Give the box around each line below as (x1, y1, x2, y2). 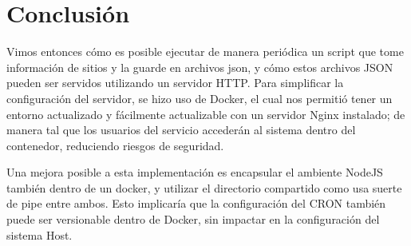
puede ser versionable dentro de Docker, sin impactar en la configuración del (6, 211, 380, 228)
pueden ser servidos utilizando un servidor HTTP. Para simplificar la (6, 74, 344, 91)
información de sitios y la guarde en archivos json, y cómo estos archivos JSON (6, 58, 393, 75)
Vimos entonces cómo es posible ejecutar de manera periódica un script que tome (6, 43, 404, 60)
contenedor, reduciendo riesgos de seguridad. (6, 137, 224, 153)
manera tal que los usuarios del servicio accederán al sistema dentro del (6, 121, 356, 138)
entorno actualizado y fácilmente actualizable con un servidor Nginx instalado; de (6, 105, 405, 122)
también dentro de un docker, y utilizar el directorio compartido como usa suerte (6, 179, 402, 196)
